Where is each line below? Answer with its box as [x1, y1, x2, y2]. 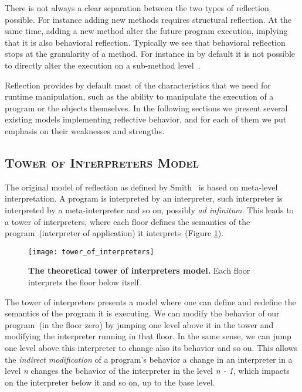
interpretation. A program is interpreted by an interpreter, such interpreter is [5, 192, 283, 204]
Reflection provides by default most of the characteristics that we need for [5, 79, 271, 91]
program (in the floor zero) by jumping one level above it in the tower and [5, 318, 274, 330]
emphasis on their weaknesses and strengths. [5, 124, 165, 137]
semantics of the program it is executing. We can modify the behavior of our [5, 307, 280, 319]
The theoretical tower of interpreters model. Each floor [28, 264, 250, 277]
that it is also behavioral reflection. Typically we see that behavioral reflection [5, 36, 286, 48]
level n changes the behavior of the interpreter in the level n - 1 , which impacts [5, 364, 290, 377]
